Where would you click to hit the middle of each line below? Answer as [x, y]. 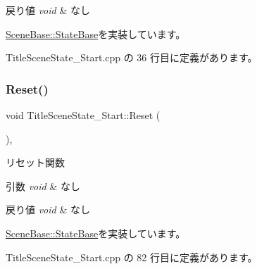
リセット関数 [35, 162]
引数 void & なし [43, 186]
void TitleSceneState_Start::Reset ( [83, 115]
